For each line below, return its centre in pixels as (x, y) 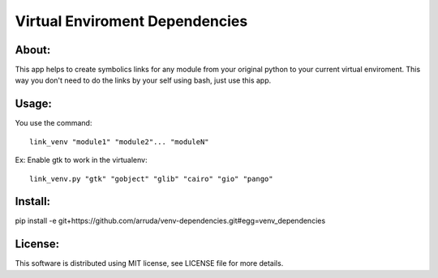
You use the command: (54, 123)
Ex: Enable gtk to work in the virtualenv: (81, 160)
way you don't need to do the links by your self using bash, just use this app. (143, 80)
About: (33, 50)
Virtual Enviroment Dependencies (131, 21)
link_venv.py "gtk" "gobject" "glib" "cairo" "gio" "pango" (151, 179)
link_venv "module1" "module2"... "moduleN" (120, 141)
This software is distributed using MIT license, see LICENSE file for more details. (149, 263)
